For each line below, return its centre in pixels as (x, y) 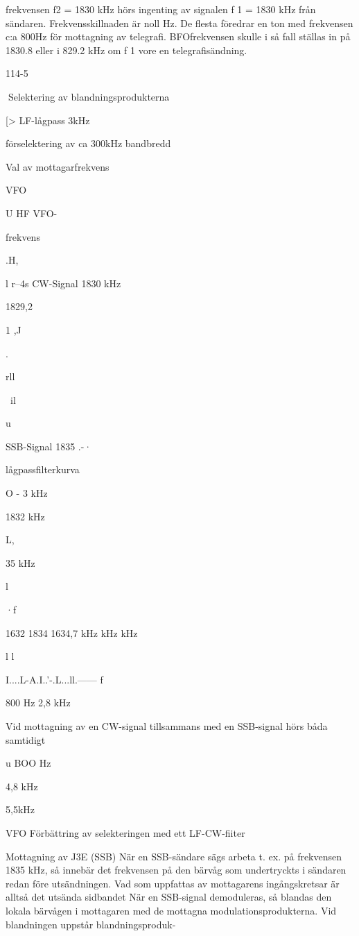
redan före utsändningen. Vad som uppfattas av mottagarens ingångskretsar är (173, 883)
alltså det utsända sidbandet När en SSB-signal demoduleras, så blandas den (169, 897)
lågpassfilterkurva (43, 469)
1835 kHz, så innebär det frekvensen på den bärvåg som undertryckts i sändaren (176, 870)
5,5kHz (20, 809)
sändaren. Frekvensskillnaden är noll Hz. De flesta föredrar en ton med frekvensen (179, 23)
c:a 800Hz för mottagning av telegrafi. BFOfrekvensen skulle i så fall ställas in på (178, 36)
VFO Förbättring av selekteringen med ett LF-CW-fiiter (125, 832)
